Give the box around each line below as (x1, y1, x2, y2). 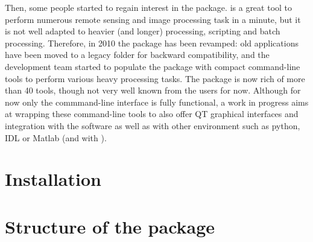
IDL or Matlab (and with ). (5, 131, 107, 144)
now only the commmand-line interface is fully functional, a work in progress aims (5, 95, 309, 108)
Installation (5, 167, 101, 191)
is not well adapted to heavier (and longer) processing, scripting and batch (5, 25, 280, 37)
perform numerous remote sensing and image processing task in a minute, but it (5, 13, 301, 25)
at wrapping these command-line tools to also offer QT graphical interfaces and (5, 107, 299, 120)
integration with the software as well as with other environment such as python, (5, 119, 300, 132)
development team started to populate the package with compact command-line (5, 60, 300, 72)
